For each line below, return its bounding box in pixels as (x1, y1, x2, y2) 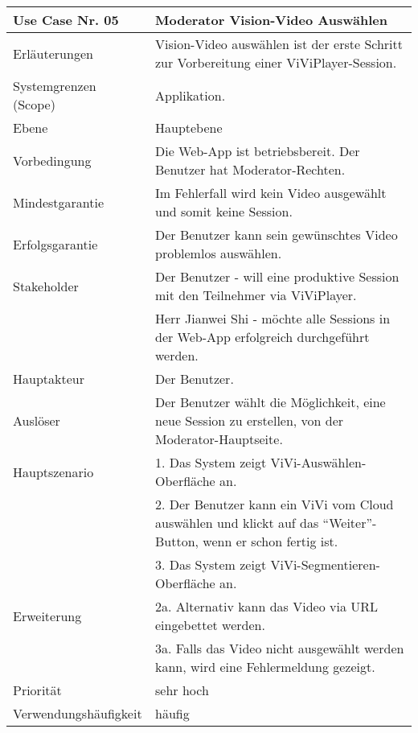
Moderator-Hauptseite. (154, 430, 283, 448)
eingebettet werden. (154, 616, 265, 634)
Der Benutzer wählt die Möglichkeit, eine (154, 393, 386, 411)
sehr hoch (154, 681, 209, 699)
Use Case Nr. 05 (13, 10, 119, 29)
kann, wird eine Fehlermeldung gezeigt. (154, 657, 375, 676)
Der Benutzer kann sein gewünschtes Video (154, 225, 398, 244)
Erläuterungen (13, 43, 93, 63)
